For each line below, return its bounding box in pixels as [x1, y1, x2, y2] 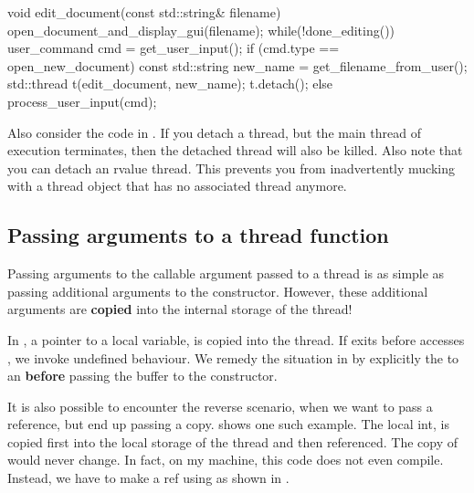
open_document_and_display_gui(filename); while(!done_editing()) [7, 20, 395, 39]
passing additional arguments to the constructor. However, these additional [7, 281, 428, 300]
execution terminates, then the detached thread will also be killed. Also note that [7, 141, 463, 160]
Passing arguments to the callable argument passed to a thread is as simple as [7, 264, 445, 283]
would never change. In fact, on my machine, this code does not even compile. [7, 450, 444, 469]
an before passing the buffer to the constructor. [7, 366, 278, 385]
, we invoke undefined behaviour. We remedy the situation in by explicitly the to [7, 348, 459, 367]
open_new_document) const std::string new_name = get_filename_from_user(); [7, 56, 468, 75]
